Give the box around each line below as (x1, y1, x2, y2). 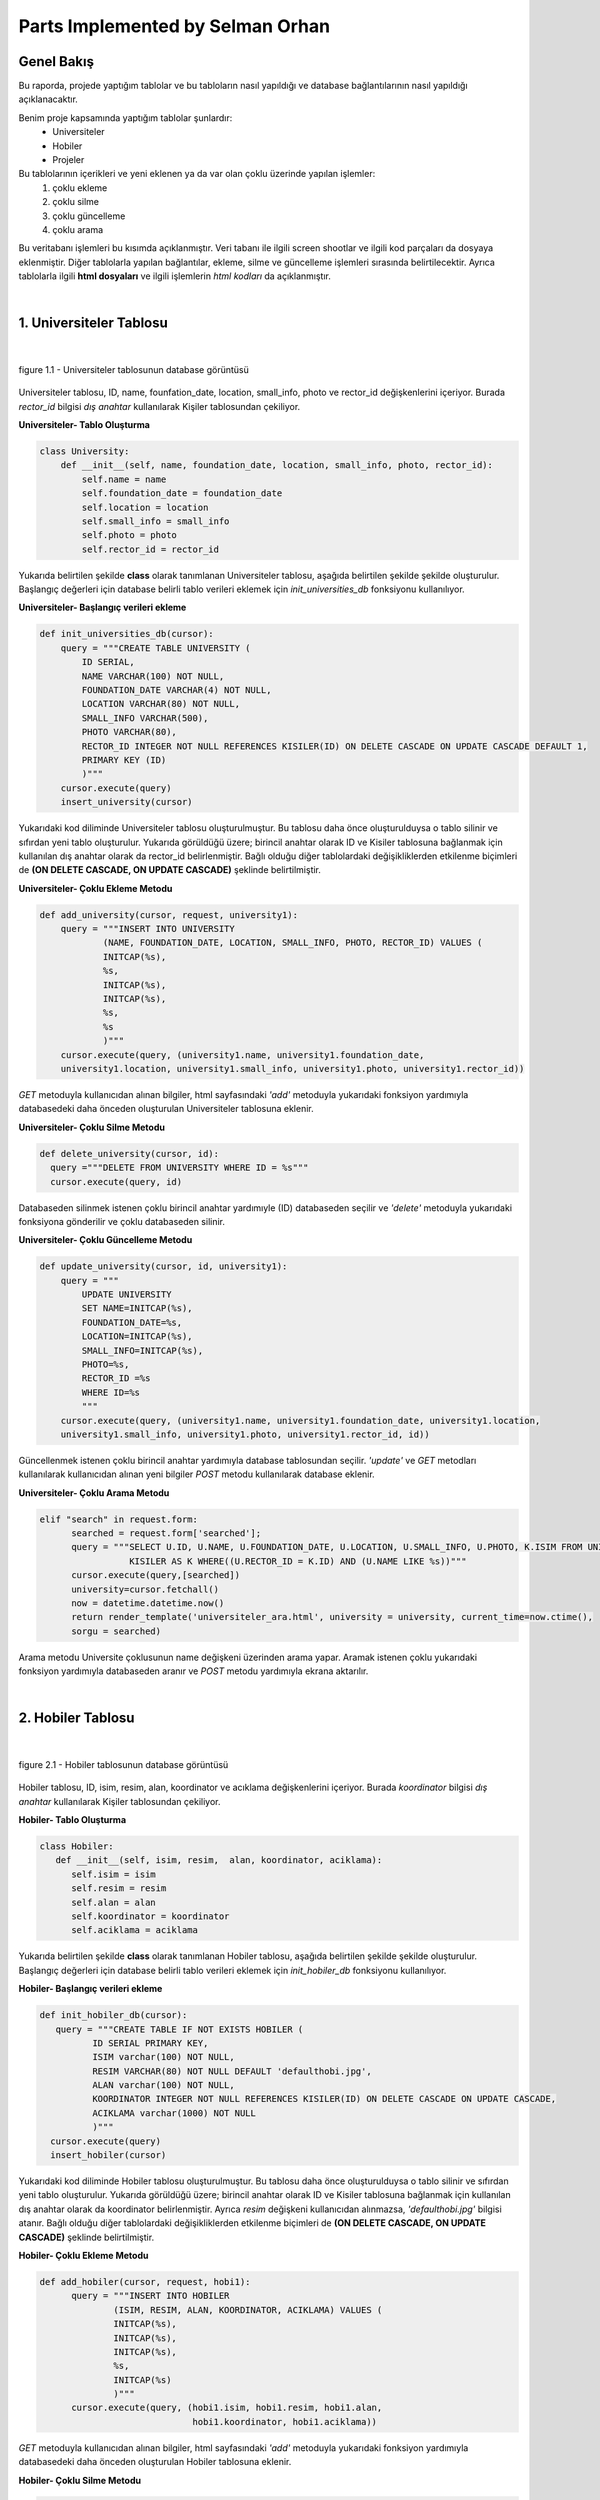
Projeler (52, 154, 85, 166)
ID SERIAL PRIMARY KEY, (91, 2037, 209, 2049)
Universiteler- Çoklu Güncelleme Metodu (18, 1234, 193, 1246)
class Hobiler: (39, 1841, 114, 1852)
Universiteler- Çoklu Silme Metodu (18, 1121, 165, 1133)
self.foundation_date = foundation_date (81, 488, 283, 499)
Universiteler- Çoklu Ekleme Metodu (18, 882, 173, 894)
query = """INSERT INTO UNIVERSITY (60, 923, 235, 935)
